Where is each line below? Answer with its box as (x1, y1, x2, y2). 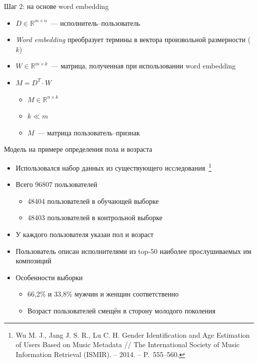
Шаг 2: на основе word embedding (4, 1, 109, 11)
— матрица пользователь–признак (38, 127, 140, 137)
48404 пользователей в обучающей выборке (27, 195, 159, 206)
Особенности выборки (15, 272, 83, 282)
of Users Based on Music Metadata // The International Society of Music (15, 339, 240, 350)
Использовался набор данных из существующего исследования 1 (15, 161, 212, 173)
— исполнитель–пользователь (51, 17, 140, 28)
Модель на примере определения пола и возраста (4, 144, 152, 154)
